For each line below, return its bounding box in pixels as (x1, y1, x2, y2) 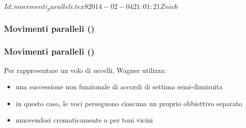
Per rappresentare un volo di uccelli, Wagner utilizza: (4, 64, 166, 75)
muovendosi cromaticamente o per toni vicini (15, 115, 153, 125)
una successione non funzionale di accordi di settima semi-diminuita (15, 81, 223, 92)
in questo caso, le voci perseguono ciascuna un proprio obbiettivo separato (15, 98, 243, 108)
